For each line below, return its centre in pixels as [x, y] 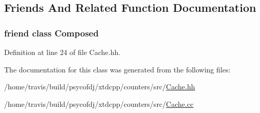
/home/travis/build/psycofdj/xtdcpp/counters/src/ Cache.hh [100, 87]
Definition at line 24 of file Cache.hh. [62, 52]
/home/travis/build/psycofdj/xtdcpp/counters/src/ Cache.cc [99, 103]
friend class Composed [51, 33]
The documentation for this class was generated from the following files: [117, 69]
